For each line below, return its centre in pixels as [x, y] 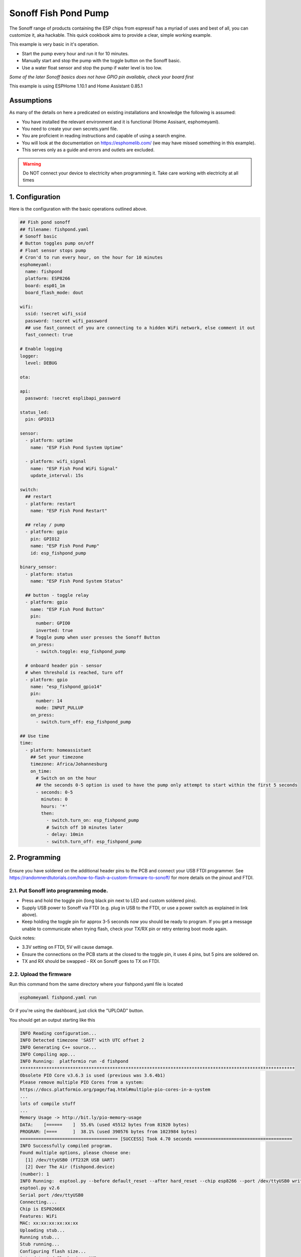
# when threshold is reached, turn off [74, 673]
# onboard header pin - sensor [64, 665]
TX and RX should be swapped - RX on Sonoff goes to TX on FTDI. [91, 961]
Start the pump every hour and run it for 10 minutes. [75, 53]
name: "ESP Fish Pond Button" [67, 609]
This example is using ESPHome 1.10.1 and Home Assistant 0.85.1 [76, 86]
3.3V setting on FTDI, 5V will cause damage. [68, 947]
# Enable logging [41, 349]
